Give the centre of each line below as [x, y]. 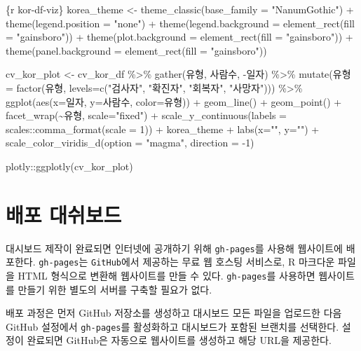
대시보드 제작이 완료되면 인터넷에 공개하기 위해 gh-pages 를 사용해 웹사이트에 [174, 248]
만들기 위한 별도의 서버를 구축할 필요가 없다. [115, 289]
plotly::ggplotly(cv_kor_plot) [69, 166]
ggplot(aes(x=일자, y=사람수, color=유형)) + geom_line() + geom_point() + [174, 101]
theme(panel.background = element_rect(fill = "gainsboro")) [136, 50]
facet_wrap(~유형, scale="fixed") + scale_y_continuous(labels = [146, 115]
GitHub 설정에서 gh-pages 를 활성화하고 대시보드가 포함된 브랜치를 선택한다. [172, 326]
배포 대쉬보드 [64, 214]
